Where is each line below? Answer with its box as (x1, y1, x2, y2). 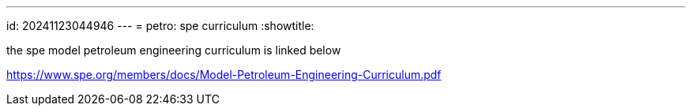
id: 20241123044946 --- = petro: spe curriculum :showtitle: (6, 19, 314, 32)
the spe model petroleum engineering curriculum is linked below (6, 43, 341, 57)
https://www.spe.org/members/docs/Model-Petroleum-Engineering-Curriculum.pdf (6, 68, 442, 81)
